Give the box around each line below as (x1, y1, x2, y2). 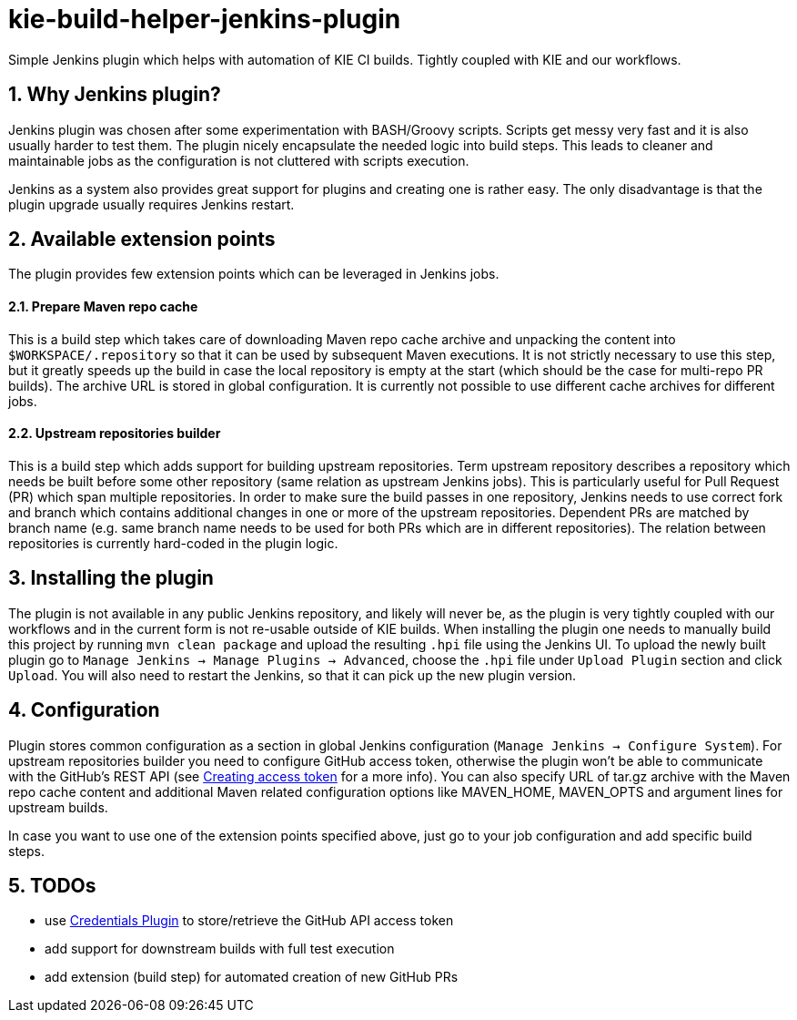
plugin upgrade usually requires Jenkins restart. (8, 196, 295, 212)
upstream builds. (8, 799, 108, 815)
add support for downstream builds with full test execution (45, 941, 395, 957)
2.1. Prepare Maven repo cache (8, 299, 198, 315)
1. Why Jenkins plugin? (8, 83, 221, 107)
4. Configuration (8, 699, 160, 722)
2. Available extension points (8, 228, 276, 251)
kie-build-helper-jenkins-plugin (8, 4, 401, 35)
